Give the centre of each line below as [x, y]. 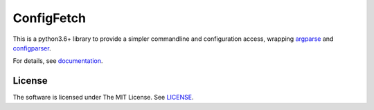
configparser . [32, 48]
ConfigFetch [50, 18]
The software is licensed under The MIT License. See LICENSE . [103, 98]
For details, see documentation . [58, 61]
